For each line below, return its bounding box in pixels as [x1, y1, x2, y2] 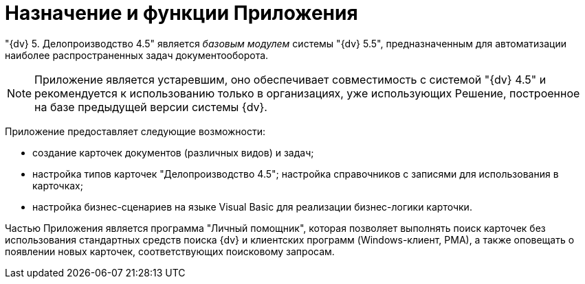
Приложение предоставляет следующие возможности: [5, 125, 266, 137]
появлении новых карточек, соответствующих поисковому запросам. [5, 245, 335, 257]
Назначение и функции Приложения [5, 1, 358, 25]
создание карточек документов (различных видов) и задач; [32, 146, 314, 158]
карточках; [32, 179, 83, 191]
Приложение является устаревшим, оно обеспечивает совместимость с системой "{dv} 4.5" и [34, 72, 547, 86]
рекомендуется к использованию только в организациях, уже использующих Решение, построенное [34, 86, 580, 100]
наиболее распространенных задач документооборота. [5, 49, 269, 61]
